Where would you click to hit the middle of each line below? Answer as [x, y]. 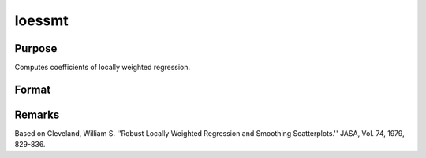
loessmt [41, 20]
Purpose [36, 48]
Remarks [37, 114]
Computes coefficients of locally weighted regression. [103, 68]
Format [33, 89]
